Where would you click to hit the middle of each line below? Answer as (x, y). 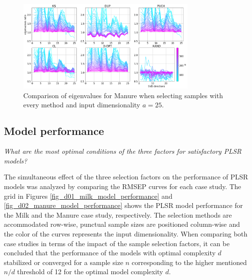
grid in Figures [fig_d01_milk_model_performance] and (88, 196)
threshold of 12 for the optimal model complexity (90, 272)
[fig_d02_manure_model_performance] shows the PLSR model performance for (123, 205)
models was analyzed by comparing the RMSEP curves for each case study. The (123, 186)
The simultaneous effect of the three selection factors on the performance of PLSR (126, 177)
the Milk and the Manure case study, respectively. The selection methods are (118, 214)
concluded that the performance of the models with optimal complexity (110, 253)
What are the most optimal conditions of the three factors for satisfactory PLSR (123, 151)
